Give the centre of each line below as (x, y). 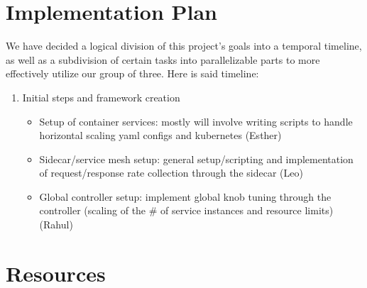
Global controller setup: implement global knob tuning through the (185, 196)
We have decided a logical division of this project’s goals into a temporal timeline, (184, 46)
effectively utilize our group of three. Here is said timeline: (132, 73)
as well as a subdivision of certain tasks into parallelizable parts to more (163, 59)
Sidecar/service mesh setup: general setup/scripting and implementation (196, 159)
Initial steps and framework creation (101, 97)
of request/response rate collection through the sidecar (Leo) (171, 173)
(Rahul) (56, 225)
